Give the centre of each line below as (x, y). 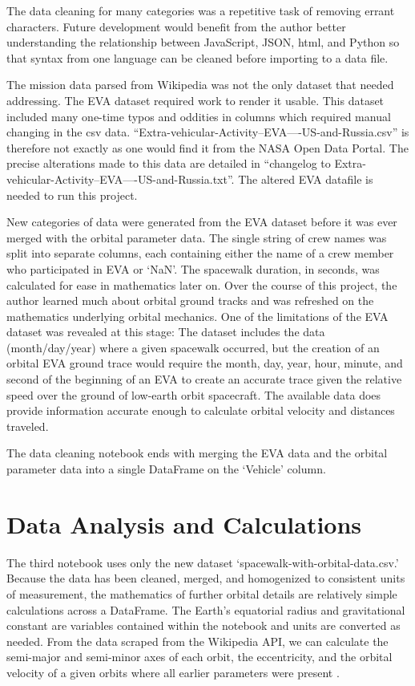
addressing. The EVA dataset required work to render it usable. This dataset (195, 100)
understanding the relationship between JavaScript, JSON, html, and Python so (203, 42)
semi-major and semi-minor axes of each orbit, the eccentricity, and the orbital (199, 657)
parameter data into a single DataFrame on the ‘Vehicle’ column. (166, 469)
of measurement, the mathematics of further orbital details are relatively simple (202, 593)
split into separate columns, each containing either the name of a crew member (200, 253)
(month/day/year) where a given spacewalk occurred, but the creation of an (193, 347)
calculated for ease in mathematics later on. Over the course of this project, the (202, 284)
